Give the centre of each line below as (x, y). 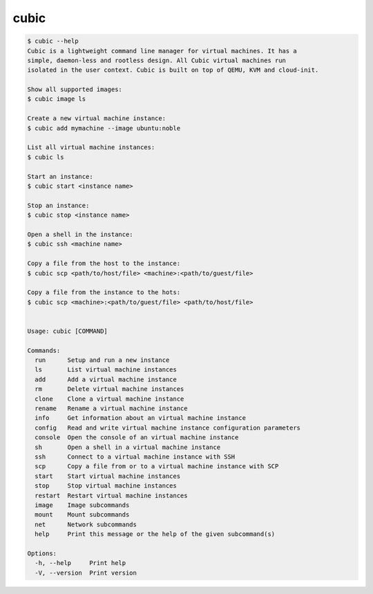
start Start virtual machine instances (108, 476)
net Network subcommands (86, 524)
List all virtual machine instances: (91, 147)
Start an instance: (60, 176)
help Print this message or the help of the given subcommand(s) (155, 534)
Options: (42, 553)
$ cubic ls (46, 157)
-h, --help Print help (80, 563)
